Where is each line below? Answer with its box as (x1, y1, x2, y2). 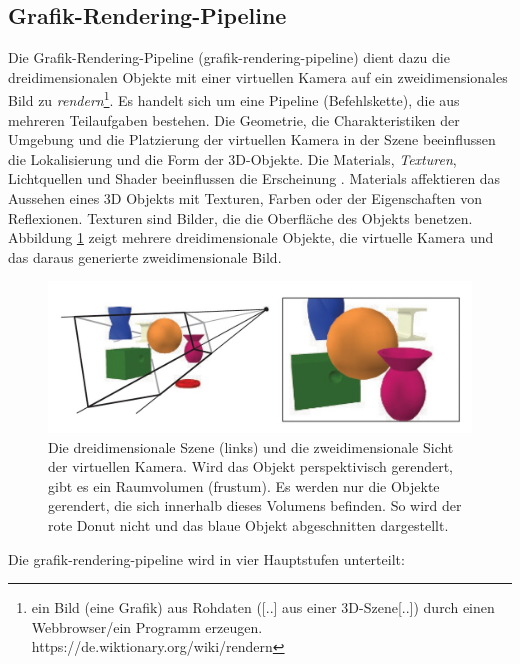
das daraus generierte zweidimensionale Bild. (8, 246, 282, 267)
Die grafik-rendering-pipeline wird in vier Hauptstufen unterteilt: (8, 548, 405, 569)
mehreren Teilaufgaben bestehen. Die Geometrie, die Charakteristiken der (8, 109, 460, 130)
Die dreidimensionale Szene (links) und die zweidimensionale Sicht (48, 436, 454, 457)
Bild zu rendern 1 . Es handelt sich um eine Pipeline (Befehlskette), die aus (8, 87, 460, 111)
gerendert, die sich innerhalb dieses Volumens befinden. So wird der (48, 495, 462, 516)
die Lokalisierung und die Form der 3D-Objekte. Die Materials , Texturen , (8, 148, 457, 169)
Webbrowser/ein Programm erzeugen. (31, 616, 263, 637)
